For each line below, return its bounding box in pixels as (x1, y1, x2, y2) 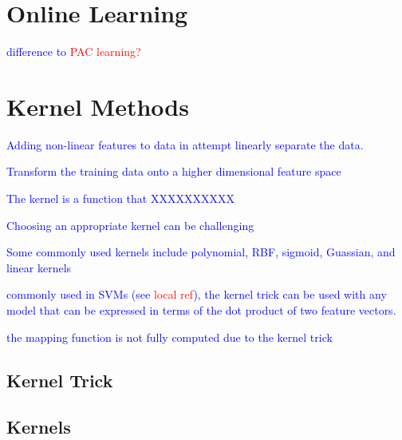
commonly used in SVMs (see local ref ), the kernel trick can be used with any (6, 286, 387, 303)
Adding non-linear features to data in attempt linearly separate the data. (6, 136, 364, 153)
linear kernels (6, 259, 72, 275)
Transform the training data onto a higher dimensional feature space (6, 163, 341, 180)
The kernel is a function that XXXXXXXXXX (6, 190, 235, 207)
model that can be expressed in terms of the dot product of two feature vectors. (6, 302, 396, 318)
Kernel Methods (6, 89, 189, 122)
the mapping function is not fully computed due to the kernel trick (6, 328, 333, 345)
